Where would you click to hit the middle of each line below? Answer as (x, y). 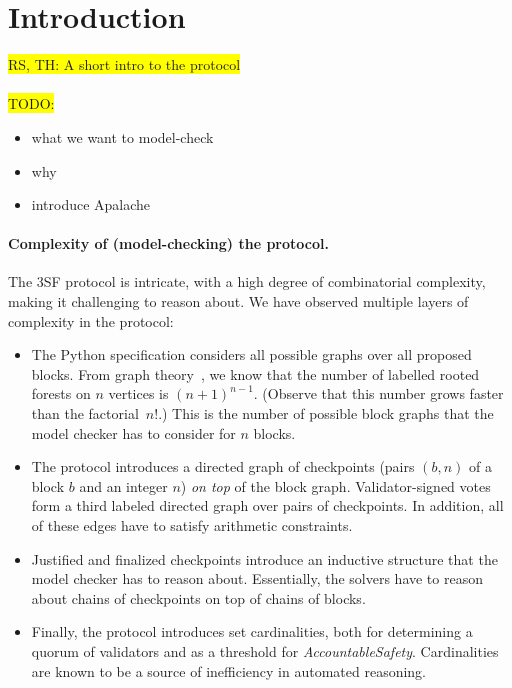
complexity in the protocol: (91, 320)
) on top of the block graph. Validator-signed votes (335, 485)
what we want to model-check (122, 136)
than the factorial (85, 413)
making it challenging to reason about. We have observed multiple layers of (238, 301)
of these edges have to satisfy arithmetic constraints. (192, 525)
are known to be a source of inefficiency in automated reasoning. (228, 670)
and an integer (123, 485)
